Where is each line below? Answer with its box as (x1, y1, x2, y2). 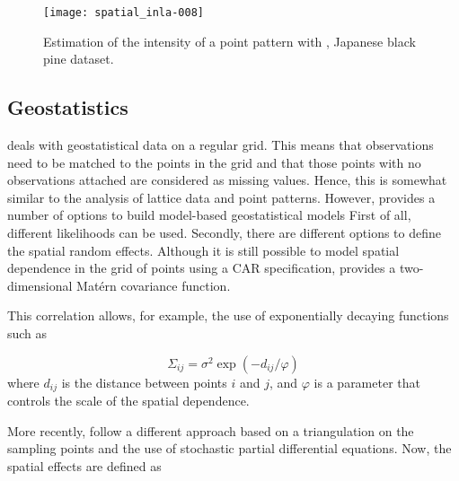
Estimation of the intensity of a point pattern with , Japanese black (43, 31, 416, 50)
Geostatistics (7, 93, 128, 121)
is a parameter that (313, 372, 420, 391)
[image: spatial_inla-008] (43, 6, 204, 19)
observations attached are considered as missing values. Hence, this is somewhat (7, 171, 447, 189)
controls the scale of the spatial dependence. (7, 391, 250, 410)
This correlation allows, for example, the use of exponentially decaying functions (7, 306, 449, 325)
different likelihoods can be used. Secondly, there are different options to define (7, 223, 442, 242)
